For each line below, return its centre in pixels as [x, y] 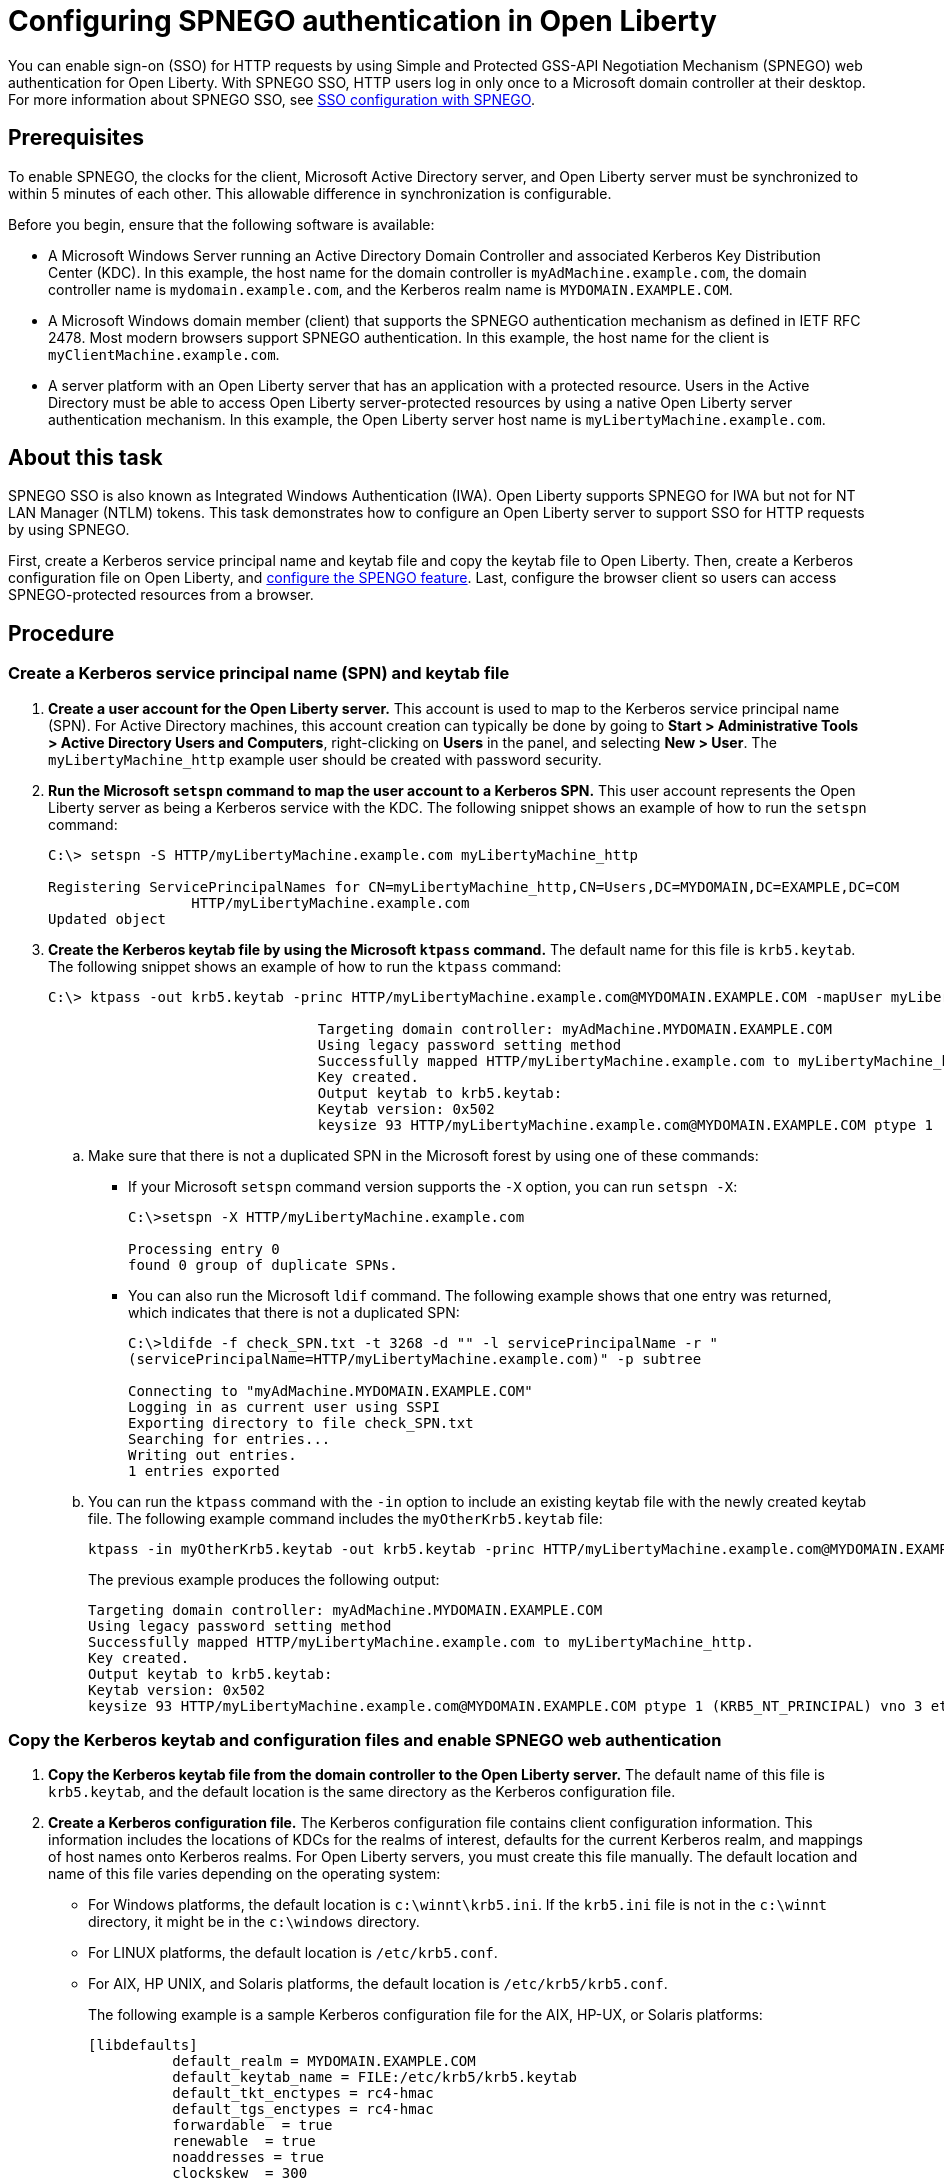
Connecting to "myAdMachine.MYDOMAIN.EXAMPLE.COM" [330, 1390]
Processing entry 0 [204, 1248]
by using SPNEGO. [69, 530]
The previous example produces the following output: [264, 1579]
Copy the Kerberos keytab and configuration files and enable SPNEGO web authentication [365, 1740]
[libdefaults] [143, 2045]
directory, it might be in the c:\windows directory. [254, 1922]
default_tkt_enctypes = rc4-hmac [303, 2093]
